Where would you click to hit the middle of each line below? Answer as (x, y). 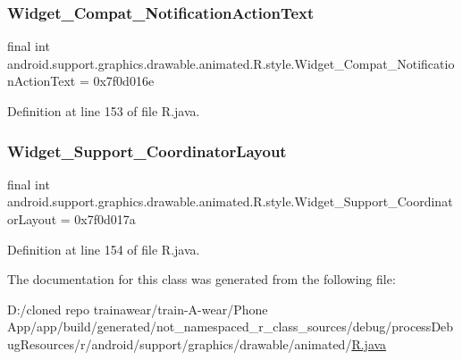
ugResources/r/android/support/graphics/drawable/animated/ (180, 343)
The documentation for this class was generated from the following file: (202, 279)
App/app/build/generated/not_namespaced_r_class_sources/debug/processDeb (231, 327)
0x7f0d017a (105, 219)
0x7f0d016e (124, 81)
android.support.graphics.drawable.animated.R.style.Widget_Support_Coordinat (230, 201)
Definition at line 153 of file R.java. (104, 111)
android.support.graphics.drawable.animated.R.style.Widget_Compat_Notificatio (231, 63)
